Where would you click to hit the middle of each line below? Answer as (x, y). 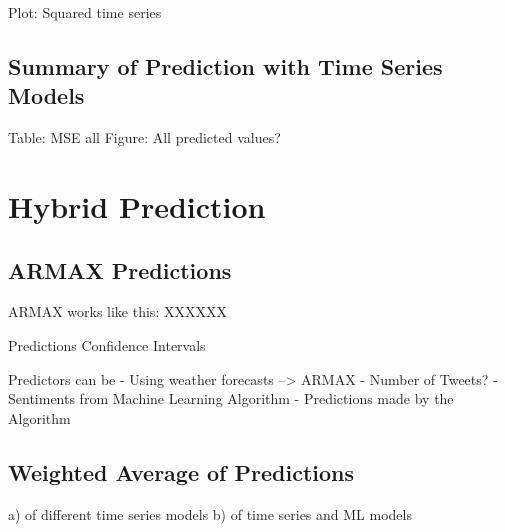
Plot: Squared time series (85, 12)
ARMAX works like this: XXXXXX (117, 311)
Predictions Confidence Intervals (107, 344)
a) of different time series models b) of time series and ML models (210, 513)
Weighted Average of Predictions (181, 471)
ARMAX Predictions (120, 269)
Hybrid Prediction (137, 205)
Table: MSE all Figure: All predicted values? (144, 137)
